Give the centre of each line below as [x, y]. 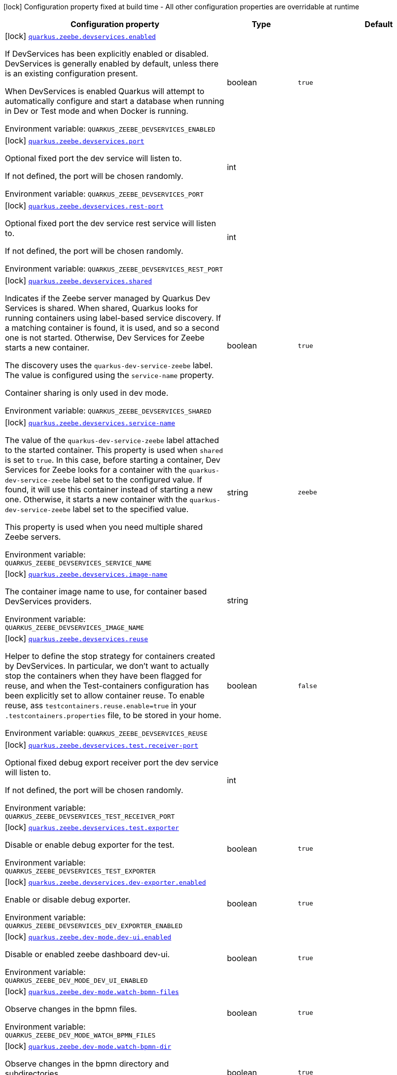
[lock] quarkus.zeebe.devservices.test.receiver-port [102, 745]
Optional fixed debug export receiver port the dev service [112, 763]
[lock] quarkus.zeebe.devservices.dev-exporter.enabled [106, 882]
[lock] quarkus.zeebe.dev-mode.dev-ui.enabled [88, 936]
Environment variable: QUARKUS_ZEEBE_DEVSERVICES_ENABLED [110, 129]
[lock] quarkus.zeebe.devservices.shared [79, 280]
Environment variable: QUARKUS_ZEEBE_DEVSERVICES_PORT [104, 194]
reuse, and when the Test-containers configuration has [107, 686]
